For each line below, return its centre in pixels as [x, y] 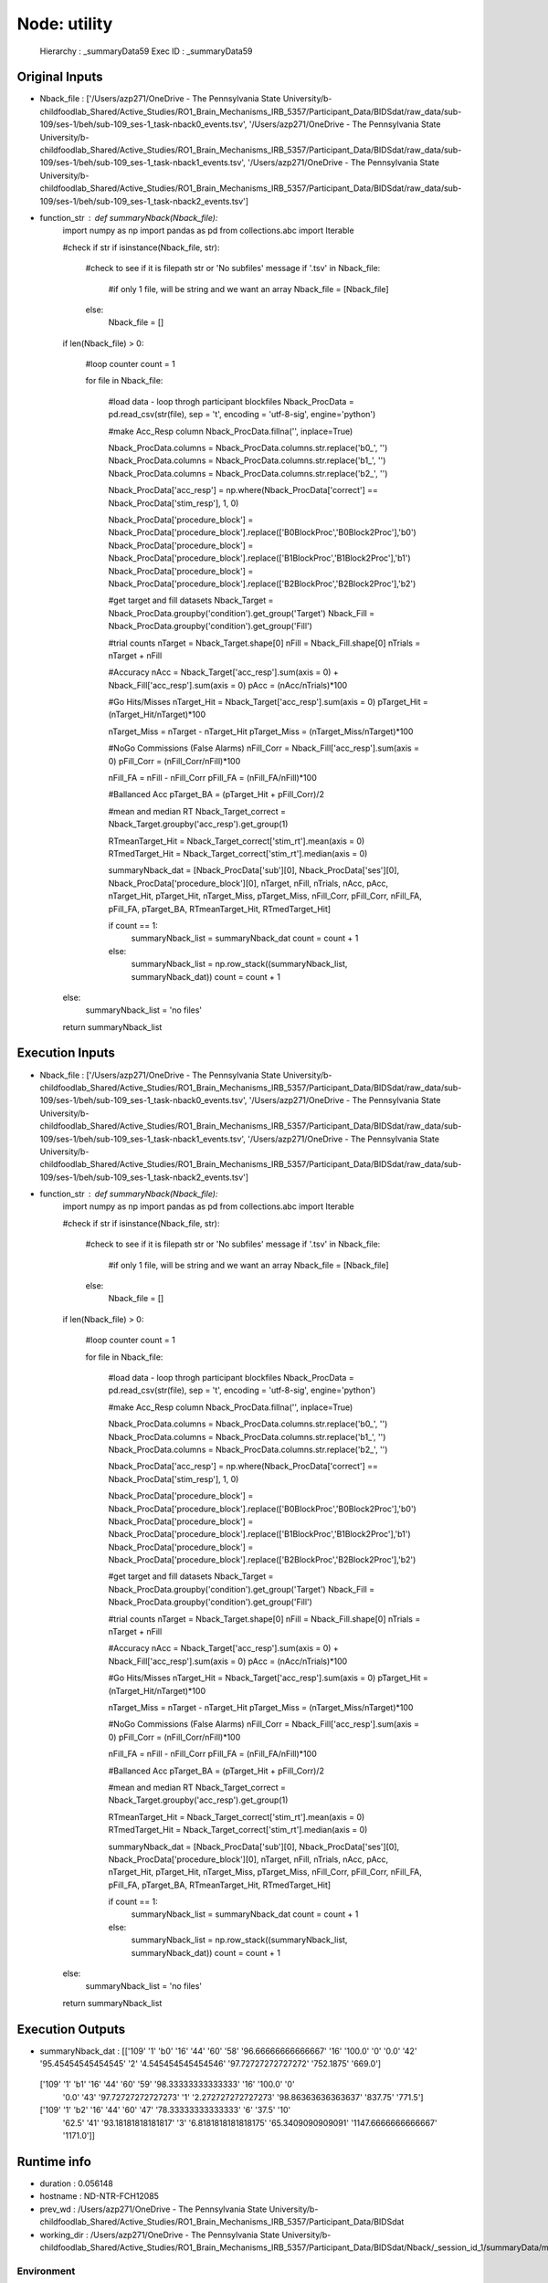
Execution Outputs [71, 2029]
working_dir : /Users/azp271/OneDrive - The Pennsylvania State [160, 2235]
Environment [46, 2271]
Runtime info [54, 2161]
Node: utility [65, 24]
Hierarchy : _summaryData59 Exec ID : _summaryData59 [146, 51]
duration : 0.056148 [76, 2183]
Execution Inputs [66, 1053]
